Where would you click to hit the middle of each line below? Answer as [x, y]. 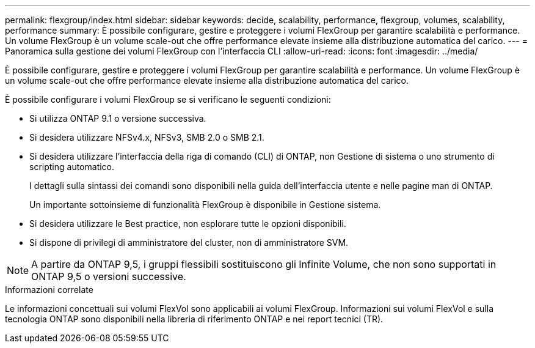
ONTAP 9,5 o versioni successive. [109, 276]
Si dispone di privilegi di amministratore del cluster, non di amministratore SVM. [189, 242]
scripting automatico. [72, 167]
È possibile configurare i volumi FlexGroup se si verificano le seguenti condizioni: [168, 99]
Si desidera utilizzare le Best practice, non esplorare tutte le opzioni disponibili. [188, 224]
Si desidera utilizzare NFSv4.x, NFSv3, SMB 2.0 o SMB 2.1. [147, 137]
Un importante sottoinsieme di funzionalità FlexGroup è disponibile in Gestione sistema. [205, 205]
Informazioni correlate [49, 290]
